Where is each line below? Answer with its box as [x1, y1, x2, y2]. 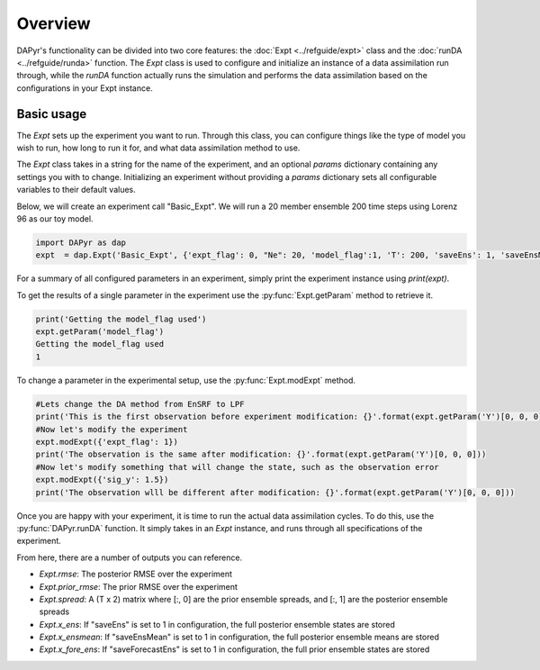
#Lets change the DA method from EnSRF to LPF [35, 399, 245, 409]
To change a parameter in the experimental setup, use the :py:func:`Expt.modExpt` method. [16, 375, 355, 385]
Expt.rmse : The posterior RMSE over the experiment [39, 568, 233, 580]
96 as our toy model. [16, 213, 94, 224]
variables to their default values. [16, 185, 137, 195]
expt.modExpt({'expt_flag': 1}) [35, 437, 179, 448]
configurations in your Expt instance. [16, 82, 153, 94]
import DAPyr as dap [35, 237, 126, 248]
